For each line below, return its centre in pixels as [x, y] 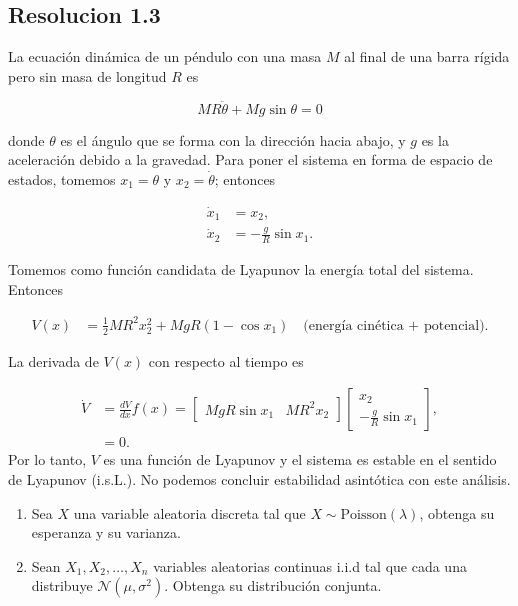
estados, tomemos [62, 178]
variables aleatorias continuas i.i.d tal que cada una [310, 565]
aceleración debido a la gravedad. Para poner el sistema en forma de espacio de [250, 159]
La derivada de [53, 360]
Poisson [363, 514]
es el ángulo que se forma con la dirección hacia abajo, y [233, 139]
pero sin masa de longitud [87, 75]
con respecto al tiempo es [226, 360]
